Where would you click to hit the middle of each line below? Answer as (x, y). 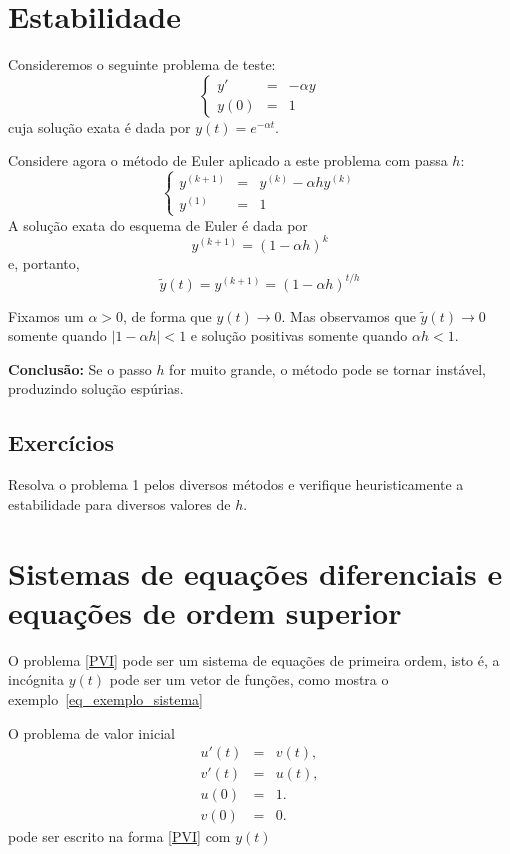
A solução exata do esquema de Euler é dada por (158, 224)
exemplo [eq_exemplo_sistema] (105, 698)
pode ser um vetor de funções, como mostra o (249, 679)
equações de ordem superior (205, 611)
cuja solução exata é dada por (99, 126)
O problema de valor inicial (91, 732)
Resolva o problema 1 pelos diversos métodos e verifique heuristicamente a (236, 484)
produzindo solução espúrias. (96, 388)
